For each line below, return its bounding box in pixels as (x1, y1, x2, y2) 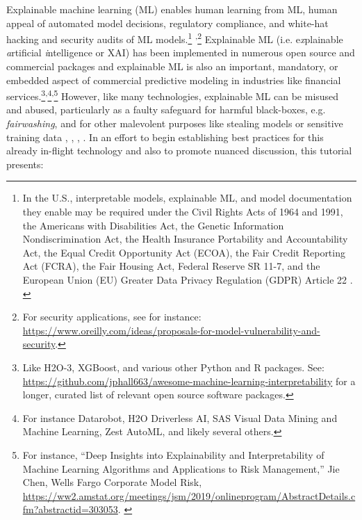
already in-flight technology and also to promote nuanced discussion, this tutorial (6, 143, 352, 158)
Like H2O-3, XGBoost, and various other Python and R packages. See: (22, 359, 324, 374)
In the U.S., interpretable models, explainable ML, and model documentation (22, 190, 352, 205)
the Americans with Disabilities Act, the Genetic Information (22, 218, 284, 232)
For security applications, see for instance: (22, 309, 201, 324)
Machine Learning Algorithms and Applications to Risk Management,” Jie (22, 461, 340, 476)
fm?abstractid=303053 (22, 502, 118, 517)
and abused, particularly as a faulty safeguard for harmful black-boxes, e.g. (6, 102, 326, 117)
